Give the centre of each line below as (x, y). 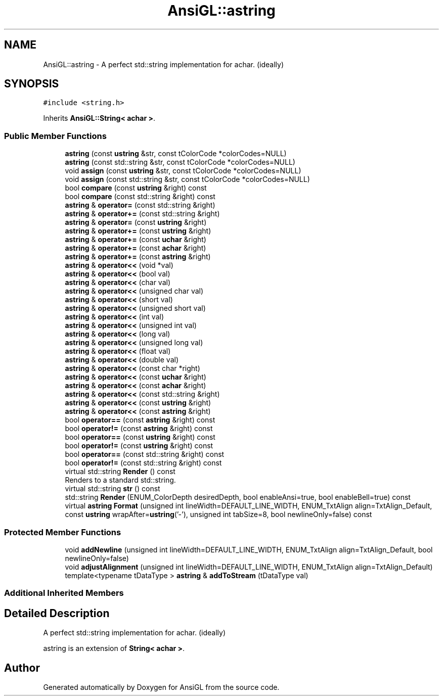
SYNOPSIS (32, 84)
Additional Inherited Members (64, 593)
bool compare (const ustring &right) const (136, 188)
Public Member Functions (55, 136)
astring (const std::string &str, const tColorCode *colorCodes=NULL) (180, 162)
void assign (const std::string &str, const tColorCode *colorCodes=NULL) (187, 179)
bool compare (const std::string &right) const (140, 197)
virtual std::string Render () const (120, 472)
